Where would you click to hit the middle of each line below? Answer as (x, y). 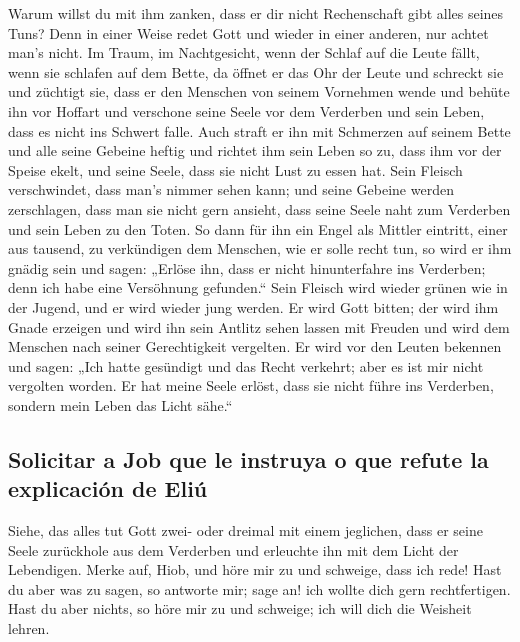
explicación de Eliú (108, 488)
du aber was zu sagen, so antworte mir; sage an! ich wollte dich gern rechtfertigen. (259, 588)
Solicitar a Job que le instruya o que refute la (248, 458)
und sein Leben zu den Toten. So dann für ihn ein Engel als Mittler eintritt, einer (258, 228)
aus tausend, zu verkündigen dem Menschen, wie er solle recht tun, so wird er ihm (260, 248)
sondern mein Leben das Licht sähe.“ (120, 404)
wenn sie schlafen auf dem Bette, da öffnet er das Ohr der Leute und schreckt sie (256, 71)
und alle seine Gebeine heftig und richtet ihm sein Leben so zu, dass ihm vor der (255, 150)
